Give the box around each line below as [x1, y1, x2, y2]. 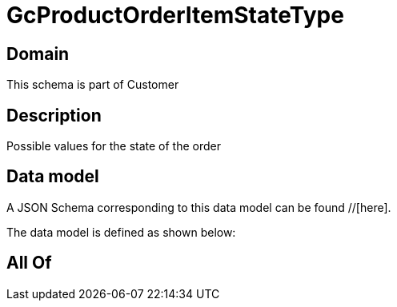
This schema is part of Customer [6, 78, 179, 92]
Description [6, 105, 102, 126]
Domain [6, 43, 70, 64]
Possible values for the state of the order [6, 139, 221, 153]
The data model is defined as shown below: [6, 225, 236, 239]
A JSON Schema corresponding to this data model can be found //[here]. [6, 200, 391, 214]
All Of [6, 253, 52, 273]
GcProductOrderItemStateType [6, 2, 344, 29]
